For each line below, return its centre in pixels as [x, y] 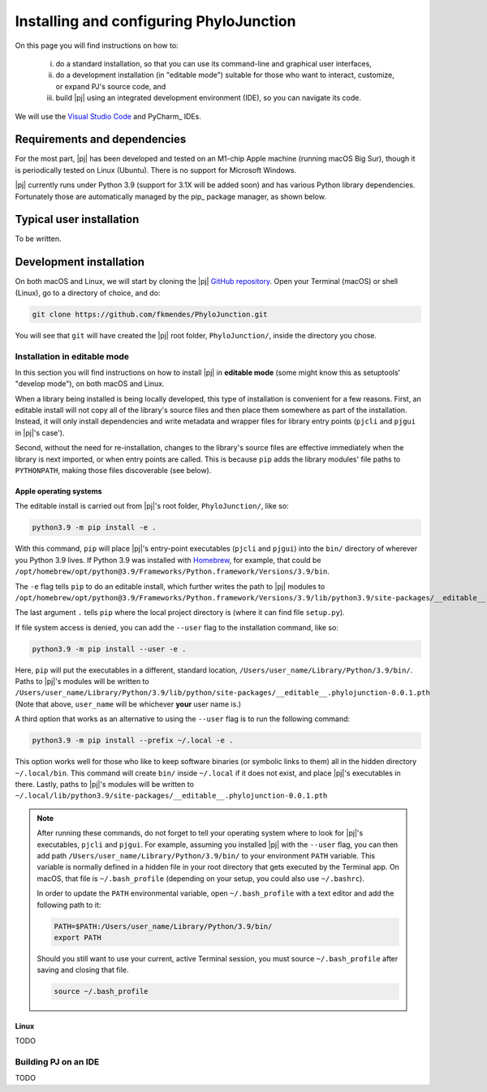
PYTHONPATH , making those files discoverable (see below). [113, 471]
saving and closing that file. [83, 970]
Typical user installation [77, 219]
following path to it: [69, 905]
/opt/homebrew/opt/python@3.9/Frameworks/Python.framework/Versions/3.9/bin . [172, 571]
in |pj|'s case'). [40, 432]
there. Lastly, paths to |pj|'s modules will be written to [105, 784]
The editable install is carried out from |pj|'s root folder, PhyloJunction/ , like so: [152, 506]
